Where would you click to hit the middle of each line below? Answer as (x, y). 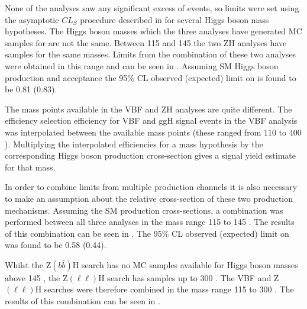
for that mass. (30, 167)
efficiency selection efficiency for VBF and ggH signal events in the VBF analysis (151, 120)
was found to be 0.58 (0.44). (56, 245)
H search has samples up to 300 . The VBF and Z (189, 277)
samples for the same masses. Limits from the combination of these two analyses (151, 54)
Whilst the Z (28, 264)
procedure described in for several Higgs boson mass (174, 19)
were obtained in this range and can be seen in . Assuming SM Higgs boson (142, 65)
